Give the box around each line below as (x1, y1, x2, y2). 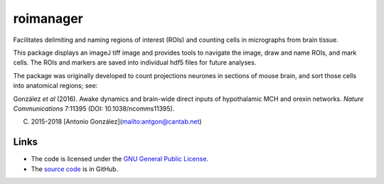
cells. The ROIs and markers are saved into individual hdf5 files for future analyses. (13, 58, 257, 67)
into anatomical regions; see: (13, 82, 98, 90)
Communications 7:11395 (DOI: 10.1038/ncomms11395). (13, 104, 175, 113)
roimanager (13, 11, 83, 26)
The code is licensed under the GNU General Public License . (31, 155, 209, 163)
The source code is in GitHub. (31, 164, 119, 173)
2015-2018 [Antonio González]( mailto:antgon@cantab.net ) (31, 117, 202, 126)
